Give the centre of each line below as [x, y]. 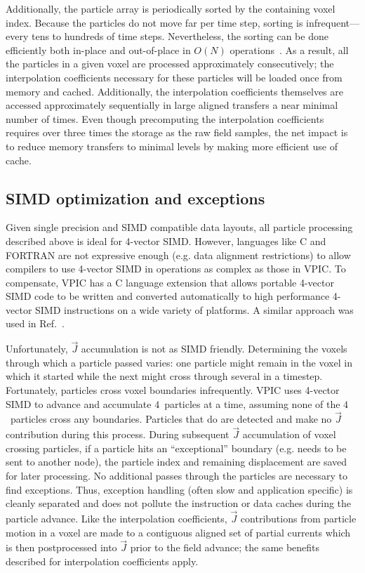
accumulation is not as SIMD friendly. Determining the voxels [214, 349]
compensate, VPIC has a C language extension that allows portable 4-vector [170, 282]
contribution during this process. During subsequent [118, 434]
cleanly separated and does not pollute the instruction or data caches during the [179, 503]
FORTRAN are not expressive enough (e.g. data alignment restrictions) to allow [178, 255]
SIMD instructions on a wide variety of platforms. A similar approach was [194, 309]
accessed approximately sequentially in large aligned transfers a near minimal [172, 105]
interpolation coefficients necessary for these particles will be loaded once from [174, 77]
